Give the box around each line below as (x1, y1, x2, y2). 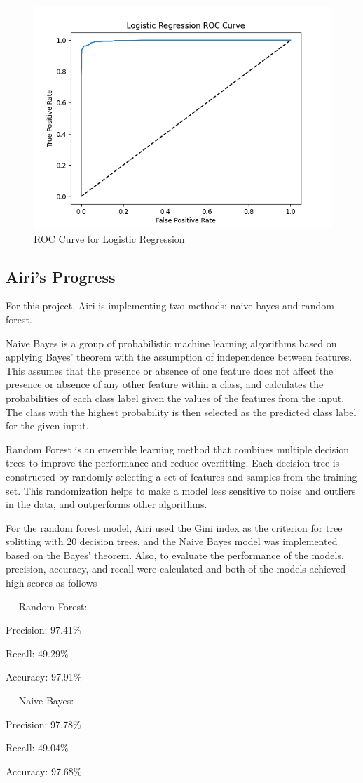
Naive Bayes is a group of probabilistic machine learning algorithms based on (6, 335, 337, 350)
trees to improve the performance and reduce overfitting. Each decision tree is (6, 455, 340, 470)
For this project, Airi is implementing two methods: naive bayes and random (6, 298, 334, 313)
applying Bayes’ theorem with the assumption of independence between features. (6, 349, 352, 364)
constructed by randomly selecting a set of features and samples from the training (6, 469, 357, 483)
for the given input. (6, 418, 89, 433)
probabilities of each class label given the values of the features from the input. (6, 390, 345, 405)
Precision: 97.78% (6, 716, 81, 731)
